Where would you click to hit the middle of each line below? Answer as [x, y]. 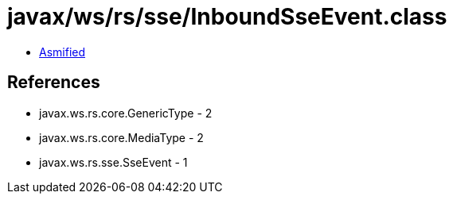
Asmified [62, 52]
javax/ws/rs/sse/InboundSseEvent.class [227, 17]
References [54, 83]
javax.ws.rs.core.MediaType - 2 [121, 137]
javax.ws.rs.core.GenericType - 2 [126, 113]
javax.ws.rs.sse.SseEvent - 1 [113, 162]
